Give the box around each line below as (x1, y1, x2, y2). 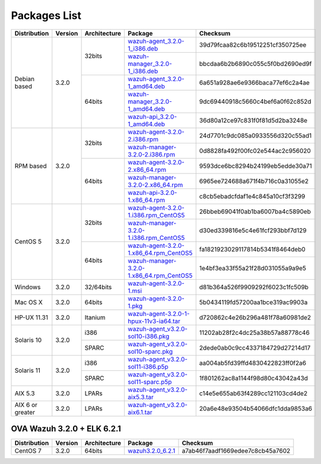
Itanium (84, 313, 106, 321)
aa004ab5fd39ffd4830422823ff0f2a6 (199, 359, 307, 367)
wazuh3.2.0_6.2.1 (128, 447, 176, 455)
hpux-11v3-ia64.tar (128, 317, 181, 325)
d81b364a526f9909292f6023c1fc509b (199, 283, 309, 291)
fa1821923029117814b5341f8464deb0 (199, 245, 306, 253)
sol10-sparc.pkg (128, 347, 173, 356)
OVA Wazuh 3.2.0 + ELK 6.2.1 (11, 424, 122, 434)
